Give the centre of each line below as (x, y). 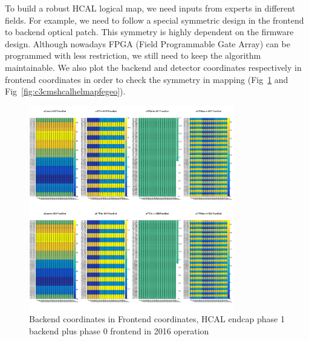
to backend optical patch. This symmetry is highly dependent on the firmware (149, 32)
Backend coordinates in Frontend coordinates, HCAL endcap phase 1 (157, 319)
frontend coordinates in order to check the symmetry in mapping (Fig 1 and (147, 79)
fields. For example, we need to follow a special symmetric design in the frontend (154, 20)
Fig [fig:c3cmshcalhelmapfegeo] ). (65, 91)
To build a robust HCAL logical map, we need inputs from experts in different (150, 8)
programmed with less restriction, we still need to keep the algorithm (133, 55)
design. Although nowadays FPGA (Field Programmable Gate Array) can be (148, 43)
